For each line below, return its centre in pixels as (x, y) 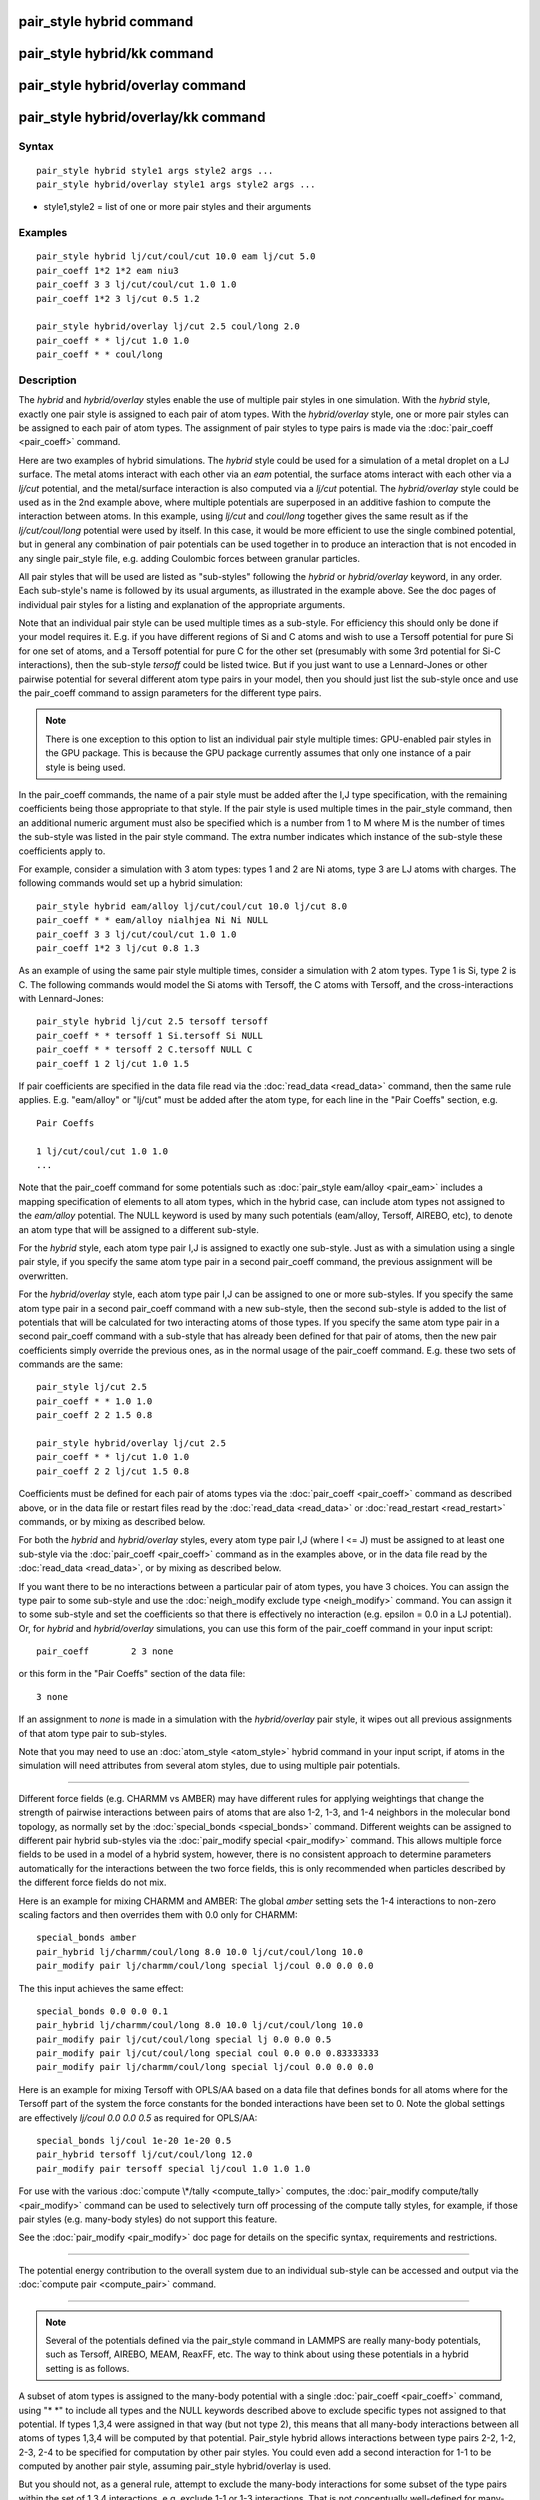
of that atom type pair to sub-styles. (92, 1733)
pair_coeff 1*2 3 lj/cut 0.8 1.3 (118, 948)
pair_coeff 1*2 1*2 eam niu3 (107, 270)
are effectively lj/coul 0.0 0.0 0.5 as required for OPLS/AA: (138, 2117)
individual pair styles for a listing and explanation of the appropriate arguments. (181, 604)
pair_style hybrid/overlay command (132, 85)
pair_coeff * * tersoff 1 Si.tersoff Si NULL (150, 1035)
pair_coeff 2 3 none (105, 1651)
